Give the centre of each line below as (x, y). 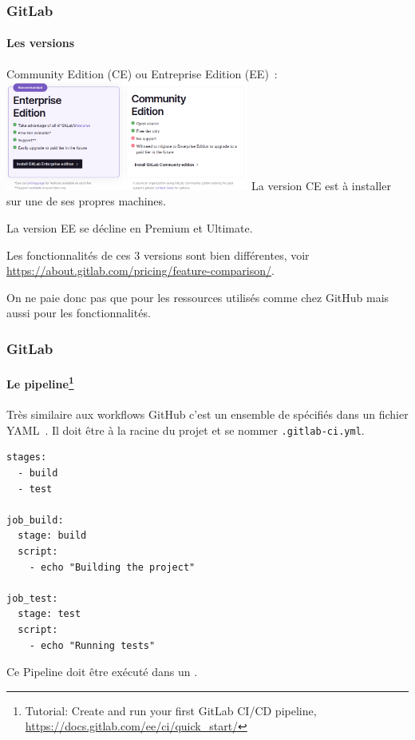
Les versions (41, 43)
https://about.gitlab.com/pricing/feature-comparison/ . (140, 271)
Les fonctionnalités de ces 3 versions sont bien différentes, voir (158, 255)
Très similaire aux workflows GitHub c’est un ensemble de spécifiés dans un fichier (207, 414)
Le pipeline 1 (40, 382)
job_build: (35, 520)
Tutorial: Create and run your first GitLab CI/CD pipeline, (171, 710)
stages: (27, 458)
